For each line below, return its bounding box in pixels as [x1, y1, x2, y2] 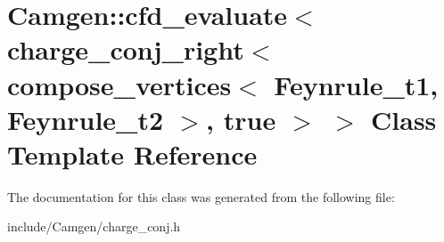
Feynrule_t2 [7, 101, 164, 137]
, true [206, 101, 276, 137]
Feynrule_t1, [274, 66, 439, 102]
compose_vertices [7, 66, 232, 102]
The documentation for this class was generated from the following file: [7, 187, 395, 206]
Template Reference [7, 135, 258, 172]
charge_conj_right [7, 31, 244, 68]
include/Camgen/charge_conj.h [7, 217, 181, 236]
